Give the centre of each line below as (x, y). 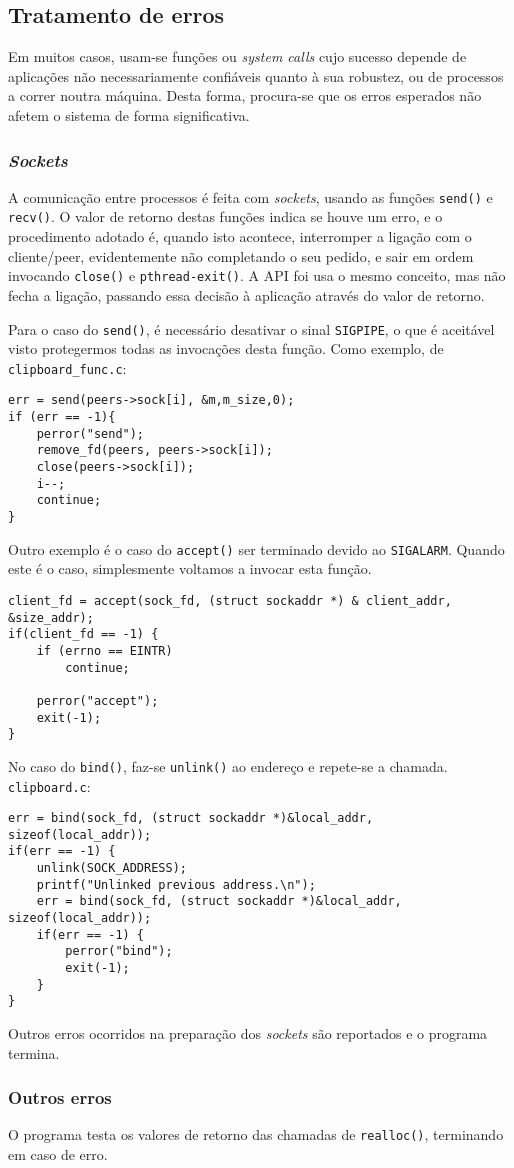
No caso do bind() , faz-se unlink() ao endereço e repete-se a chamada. (228, 765)
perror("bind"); (119, 951)
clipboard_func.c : (67, 367)
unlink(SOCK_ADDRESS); (111, 868)
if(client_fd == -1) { (83, 634)
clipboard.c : (49, 785)
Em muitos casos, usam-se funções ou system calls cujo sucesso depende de (237, 56)
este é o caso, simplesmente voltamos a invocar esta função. (190, 568)
